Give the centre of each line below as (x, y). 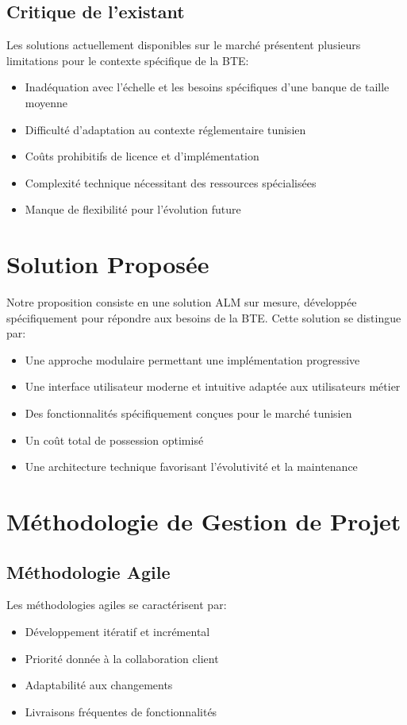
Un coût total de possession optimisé (114, 440)
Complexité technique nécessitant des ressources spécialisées (171, 182)
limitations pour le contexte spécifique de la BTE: (128, 60)
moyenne (46, 102)
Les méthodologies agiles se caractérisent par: (117, 605)
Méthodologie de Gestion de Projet (204, 521)
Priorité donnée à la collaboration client (122, 658)
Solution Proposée (108, 264)
